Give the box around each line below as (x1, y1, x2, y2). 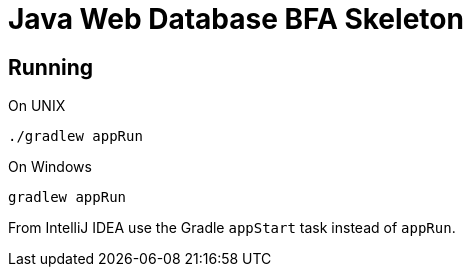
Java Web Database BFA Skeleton (8, 2, 464, 36)
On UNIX (8, 97, 66, 115)
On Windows (8, 158, 92, 176)
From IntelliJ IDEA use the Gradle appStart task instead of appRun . (8, 219, 456, 237)
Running (8, 54, 94, 80)
